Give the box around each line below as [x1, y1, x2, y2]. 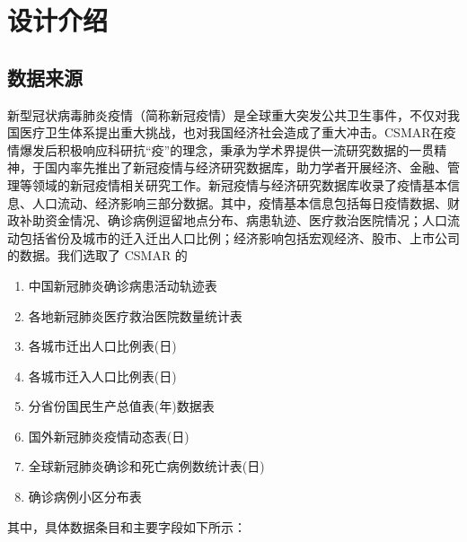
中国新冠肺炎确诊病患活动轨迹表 [28, 275, 217, 294]
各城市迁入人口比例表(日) [28, 366, 177, 385]
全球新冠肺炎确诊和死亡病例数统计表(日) [28, 457, 265, 476]
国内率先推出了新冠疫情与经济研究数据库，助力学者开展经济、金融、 [44, 158, 447, 177]
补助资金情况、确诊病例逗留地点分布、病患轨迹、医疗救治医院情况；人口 [19, 211, 447, 230]
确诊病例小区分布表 [28, 487, 142, 506]
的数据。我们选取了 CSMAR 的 [7, 246, 188, 265]
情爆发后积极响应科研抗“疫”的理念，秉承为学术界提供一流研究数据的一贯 [7, 140, 435, 159]
